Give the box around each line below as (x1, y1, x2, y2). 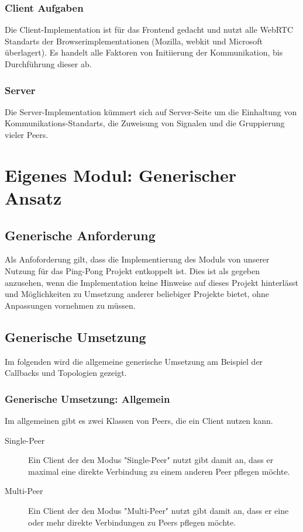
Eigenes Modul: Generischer (5, 163, 236, 186)
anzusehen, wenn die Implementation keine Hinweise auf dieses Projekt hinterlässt (5, 276, 298, 288)
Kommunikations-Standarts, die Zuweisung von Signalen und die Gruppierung (5, 117, 285, 129)
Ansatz (5, 185, 62, 209)
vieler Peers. (5, 129, 49, 140)
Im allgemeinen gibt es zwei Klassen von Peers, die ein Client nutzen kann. (5, 414, 273, 426)
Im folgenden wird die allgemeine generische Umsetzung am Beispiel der (5, 355, 263, 367)
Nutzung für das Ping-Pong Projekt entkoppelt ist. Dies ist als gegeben (5, 264, 260, 277)
